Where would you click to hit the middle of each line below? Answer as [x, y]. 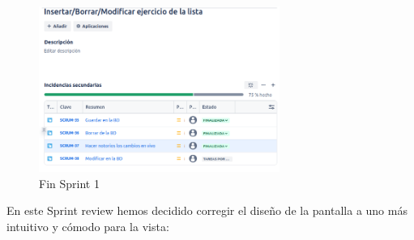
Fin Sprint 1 [69, 183]
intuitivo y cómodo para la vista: [88, 226]
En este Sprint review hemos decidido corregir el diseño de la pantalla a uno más [207, 210]
